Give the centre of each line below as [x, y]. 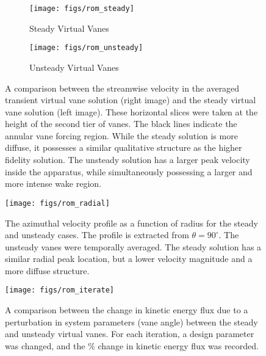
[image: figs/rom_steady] [82, 9]
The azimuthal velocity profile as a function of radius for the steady [131, 223]
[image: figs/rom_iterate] [59, 290]
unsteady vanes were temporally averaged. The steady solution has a [133, 246]
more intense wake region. [53, 183]
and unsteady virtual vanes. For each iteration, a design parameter [130, 334]
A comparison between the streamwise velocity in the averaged [122, 88]
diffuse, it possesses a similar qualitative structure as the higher [124, 147]
